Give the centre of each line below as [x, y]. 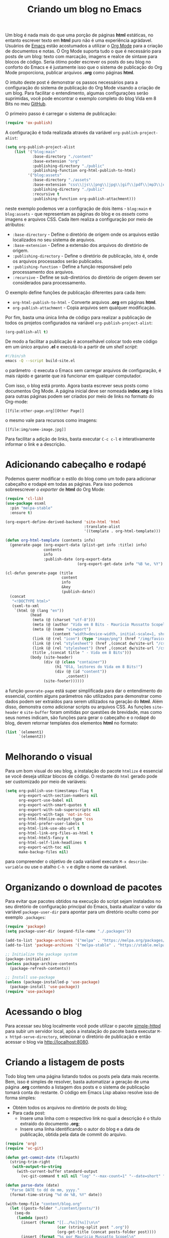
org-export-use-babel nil [46, 800]
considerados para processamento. [49, 282]
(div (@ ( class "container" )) [75, 662]
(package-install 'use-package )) [45, 987]
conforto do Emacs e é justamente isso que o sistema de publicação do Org [84, 67]
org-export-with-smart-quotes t [52, 805]
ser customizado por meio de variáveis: [46, 782]
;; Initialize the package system [41, 954]
